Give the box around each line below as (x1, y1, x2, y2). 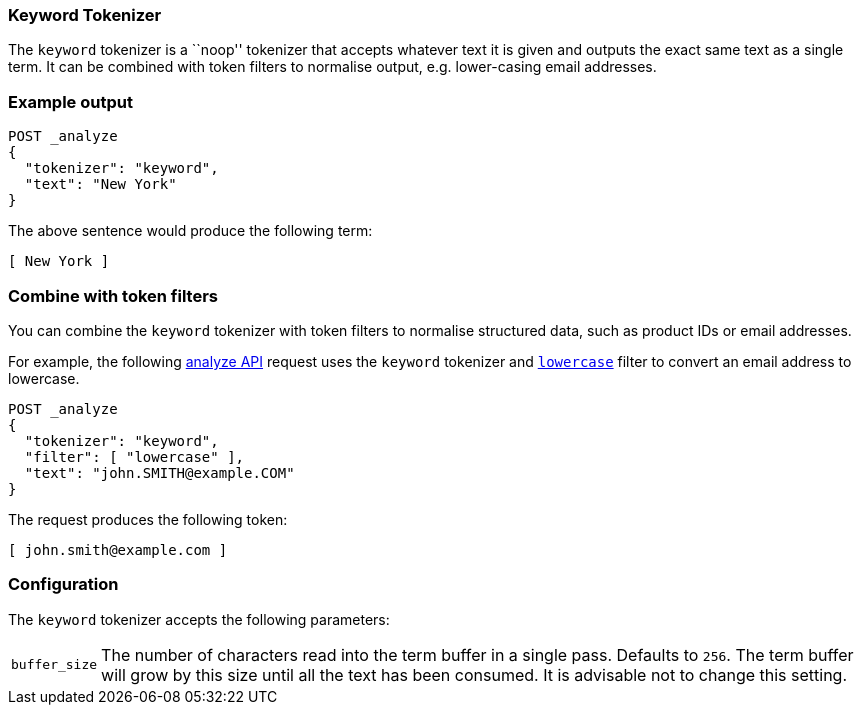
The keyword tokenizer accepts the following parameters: (8, 610, 390, 628)
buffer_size (11, 657, 98, 673)
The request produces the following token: (8, 510, 288, 528)
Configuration (8, 574, 119, 595)
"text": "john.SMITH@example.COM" (24, 464, 295, 481)
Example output (8, 91, 133, 112)
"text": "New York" (24, 176, 177, 193)
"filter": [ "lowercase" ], (24, 448, 245, 465)
